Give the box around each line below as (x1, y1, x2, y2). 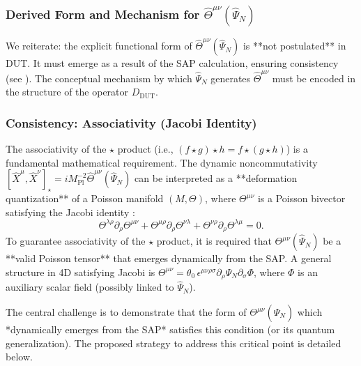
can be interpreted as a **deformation (135, 171, 298, 185)
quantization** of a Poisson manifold (6, 191, 164, 205)
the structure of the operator (6, 84, 129, 99)
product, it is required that (156, 234, 272, 248)
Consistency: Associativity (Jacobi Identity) (6, 114, 257, 131)
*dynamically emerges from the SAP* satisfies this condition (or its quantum (6, 322, 335, 336)
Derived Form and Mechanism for (6, 6, 200, 22)
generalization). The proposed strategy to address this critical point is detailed (6, 335, 341, 350)
